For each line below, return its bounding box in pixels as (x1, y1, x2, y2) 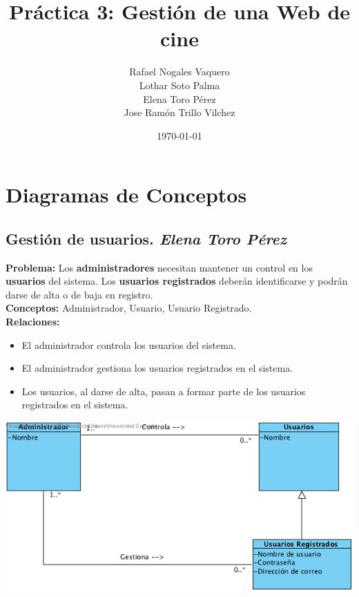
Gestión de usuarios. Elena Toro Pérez (6, 227, 287, 249)
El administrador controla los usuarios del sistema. (21, 337, 236, 352)
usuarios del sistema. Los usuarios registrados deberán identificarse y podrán (6, 274, 348, 288)
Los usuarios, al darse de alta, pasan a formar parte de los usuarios (21, 383, 306, 398)
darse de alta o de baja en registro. (6, 287, 153, 301)
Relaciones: (6, 314, 60, 329)
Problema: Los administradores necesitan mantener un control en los (6, 260, 313, 274)
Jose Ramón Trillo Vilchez (124, 105, 235, 120)
